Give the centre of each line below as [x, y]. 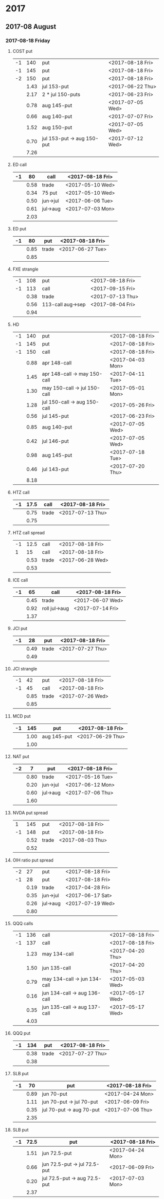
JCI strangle [25, 669]
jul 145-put [55, 416]
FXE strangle [25, 269]
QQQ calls [23, 923]
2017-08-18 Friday [28, 41]
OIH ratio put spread [33, 860]
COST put [23, 51]
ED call [20, 164]
